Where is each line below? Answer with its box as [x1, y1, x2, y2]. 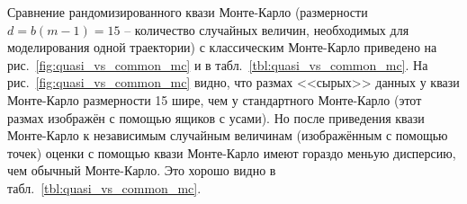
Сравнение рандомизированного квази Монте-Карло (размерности [7, 3, 368, 21]
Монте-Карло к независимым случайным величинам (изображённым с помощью [7, 126, 448, 145]
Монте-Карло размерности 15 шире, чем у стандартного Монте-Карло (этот [7, 90, 422, 109]
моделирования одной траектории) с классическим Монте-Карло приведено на [7, 38, 437, 57]
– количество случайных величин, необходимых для [124, 20, 409, 39]
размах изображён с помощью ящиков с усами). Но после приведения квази [7, 108, 425, 127]
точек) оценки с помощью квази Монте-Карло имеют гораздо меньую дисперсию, [7, 143, 456, 162]
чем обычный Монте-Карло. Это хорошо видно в [7, 161, 276, 180]
